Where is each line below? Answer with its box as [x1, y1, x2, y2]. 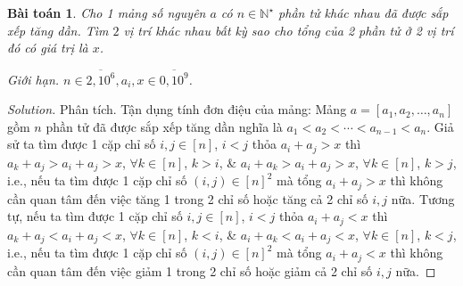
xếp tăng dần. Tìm [7, 20, 109, 39]
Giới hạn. [7, 69, 60, 88]
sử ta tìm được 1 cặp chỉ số [7, 135, 156, 153]
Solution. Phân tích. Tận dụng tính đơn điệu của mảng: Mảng [7, 100, 347, 118]
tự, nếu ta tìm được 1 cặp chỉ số [7, 207, 183, 225]
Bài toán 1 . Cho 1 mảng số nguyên [7, 4, 206, 21]
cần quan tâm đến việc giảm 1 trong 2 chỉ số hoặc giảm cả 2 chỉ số [7, 261, 373, 280]
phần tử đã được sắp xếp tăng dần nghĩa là [45, 117, 283, 135]
